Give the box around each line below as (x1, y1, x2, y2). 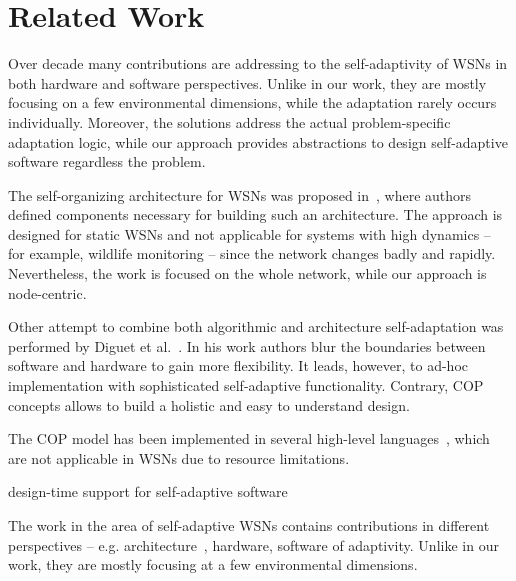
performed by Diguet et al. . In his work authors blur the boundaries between (8, 335, 486, 356)
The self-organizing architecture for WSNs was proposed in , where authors (8, 184, 472, 205)
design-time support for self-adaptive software (8, 481, 288, 502)
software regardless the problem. (8, 151, 206, 172)
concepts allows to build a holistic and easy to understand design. (8, 394, 410, 415)
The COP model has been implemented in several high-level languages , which (8, 428, 490, 449)
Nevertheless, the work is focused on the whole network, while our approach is (8, 263, 487, 284)
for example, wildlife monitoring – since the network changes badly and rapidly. (8, 243, 496, 264)
